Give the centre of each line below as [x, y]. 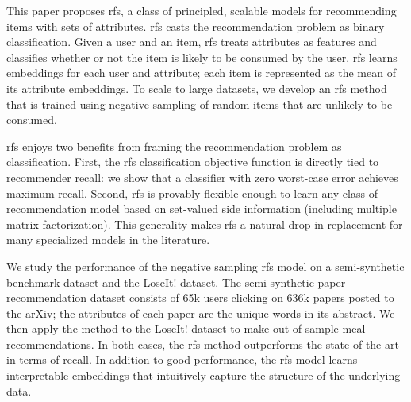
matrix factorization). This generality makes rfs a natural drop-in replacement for [205, 224]
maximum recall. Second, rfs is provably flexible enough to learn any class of [192, 193]
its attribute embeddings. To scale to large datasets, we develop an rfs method [197, 88]
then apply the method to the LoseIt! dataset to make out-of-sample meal [186, 329]
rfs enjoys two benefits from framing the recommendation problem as [174, 146]
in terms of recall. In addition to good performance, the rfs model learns [182, 359]
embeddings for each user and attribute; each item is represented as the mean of [201, 73]
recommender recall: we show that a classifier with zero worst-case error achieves [202, 177]
